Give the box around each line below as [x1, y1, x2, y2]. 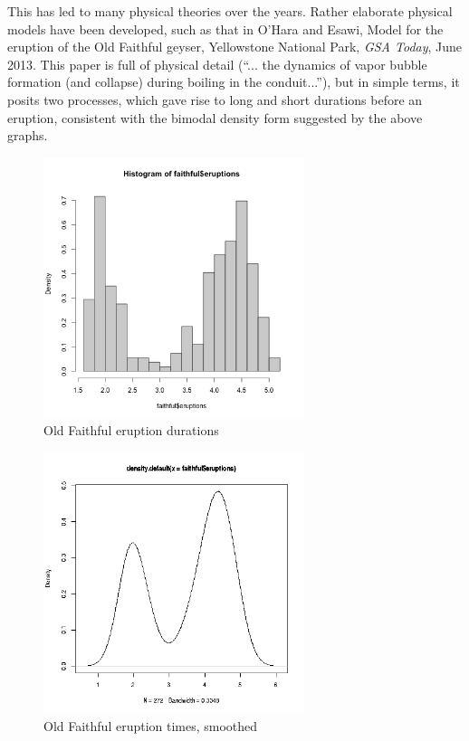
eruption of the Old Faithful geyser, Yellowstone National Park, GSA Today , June [7, 37, 463, 56]
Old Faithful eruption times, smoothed [43, 716, 258, 735]
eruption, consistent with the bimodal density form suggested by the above [7, 108, 423, 127]
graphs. [7, 126, 48, 145]
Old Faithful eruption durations [43, 421, 219, 440]
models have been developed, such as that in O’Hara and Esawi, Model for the [7, 19, 444, 38]
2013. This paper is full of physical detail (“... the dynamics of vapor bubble [7, 54, 427, 73]
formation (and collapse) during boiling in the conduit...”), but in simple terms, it [7, 72, 460, 91]
